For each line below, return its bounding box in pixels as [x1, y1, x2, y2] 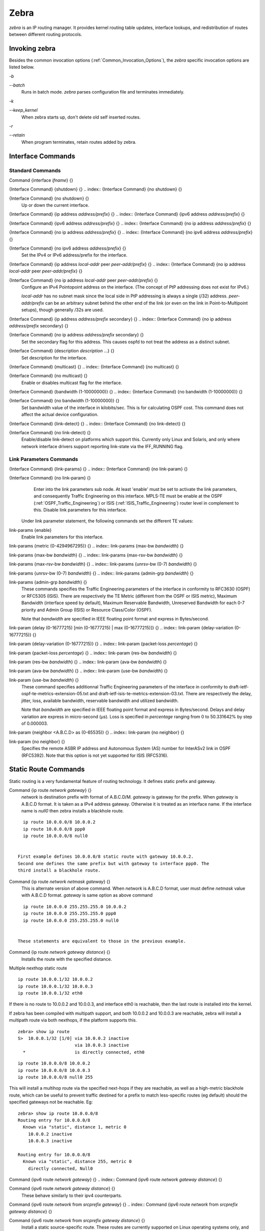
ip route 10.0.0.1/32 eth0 [18, 990, 83, 996]
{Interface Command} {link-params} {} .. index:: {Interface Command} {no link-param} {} [9, 466, 188, 472]
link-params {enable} [9, 527, 52, 533]
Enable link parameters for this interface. [21, 534, 104, 540]
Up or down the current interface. [21, 202, 89, 208]
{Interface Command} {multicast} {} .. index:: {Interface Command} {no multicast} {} [9, 363, 179, 369]
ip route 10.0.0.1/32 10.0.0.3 [18, 983, 93, 989]
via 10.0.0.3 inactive [74, 1042, 130, 1048]
